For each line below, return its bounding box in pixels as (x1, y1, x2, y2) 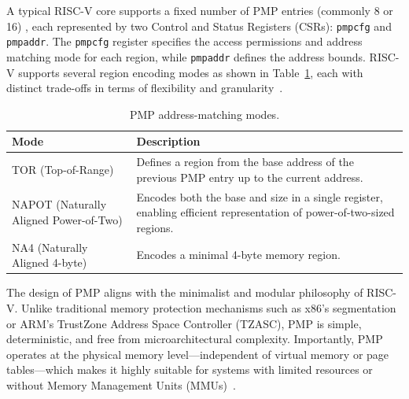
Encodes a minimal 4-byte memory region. (136, 246, 341, 263)
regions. (136, 219, 174, 235)
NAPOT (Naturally (12, 196, 107, 212)
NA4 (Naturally (12, 238, 88, 255)
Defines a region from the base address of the (136, 153, 354, 170)
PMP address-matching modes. (129, 105, 280, 122)
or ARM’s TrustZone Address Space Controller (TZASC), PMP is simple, (6, 315, 362, 331)
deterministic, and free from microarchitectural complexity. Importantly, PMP (6, 331, 383, 347)
